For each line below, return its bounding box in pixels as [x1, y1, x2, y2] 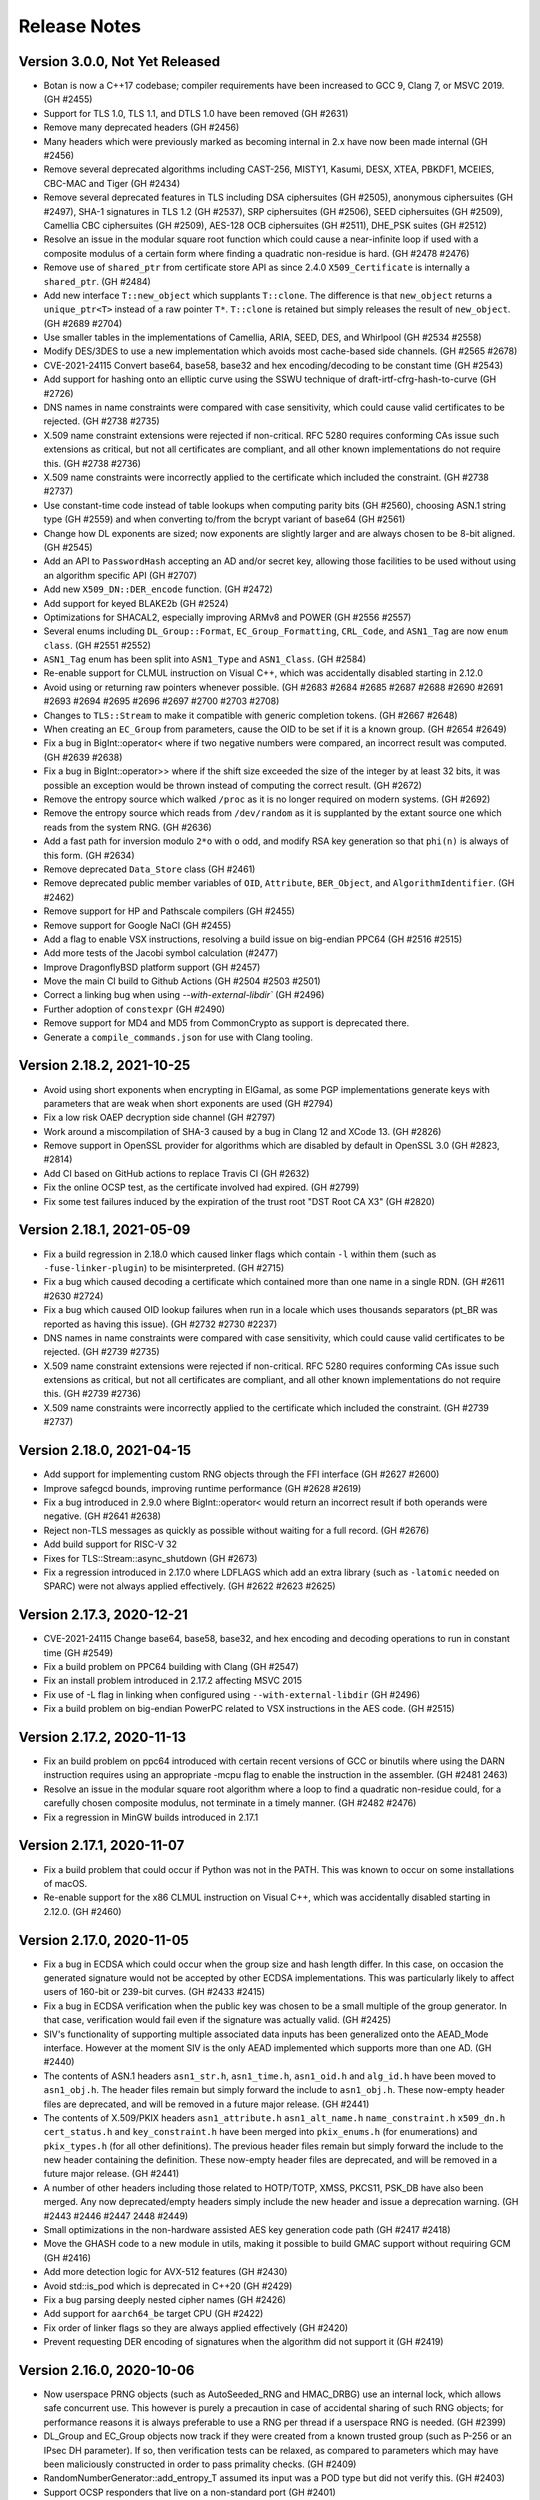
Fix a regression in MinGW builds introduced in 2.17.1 [43, 1811, 259, 1823]
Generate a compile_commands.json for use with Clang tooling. [43, 1031, 314, 1043]
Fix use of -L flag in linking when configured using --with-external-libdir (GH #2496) [43, 1688, 421, 1700]
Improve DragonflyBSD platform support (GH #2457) [43, 961, 261, 973]
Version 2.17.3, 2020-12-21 [18, 1606, 189, 1624]
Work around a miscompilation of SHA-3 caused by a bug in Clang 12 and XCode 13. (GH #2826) [43, 1125, 442, 1137]
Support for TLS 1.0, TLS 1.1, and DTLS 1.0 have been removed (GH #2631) [43, 107, 349, 119]
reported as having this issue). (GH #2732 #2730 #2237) [43, 1318, 278, 1330]
